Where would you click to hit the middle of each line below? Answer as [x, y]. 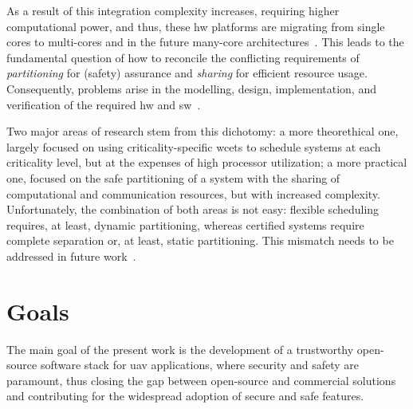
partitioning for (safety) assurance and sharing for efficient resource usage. [187, 73]
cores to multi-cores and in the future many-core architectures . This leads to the [205, 42]
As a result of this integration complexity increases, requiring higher [173, 10]
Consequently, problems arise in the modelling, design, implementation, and [191, 88]
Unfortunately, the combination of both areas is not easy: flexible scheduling [193, 209]
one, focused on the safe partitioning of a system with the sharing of [173, 177]
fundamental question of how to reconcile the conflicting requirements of [183, 57]
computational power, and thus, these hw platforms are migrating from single [196, 26]
